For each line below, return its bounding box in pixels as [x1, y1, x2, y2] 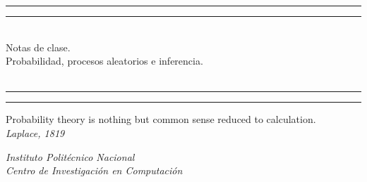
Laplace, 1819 [6, 125, 65, 140]
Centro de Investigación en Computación [6, 163, 183, 178]
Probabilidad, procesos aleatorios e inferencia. [6, 53, 203, 68]
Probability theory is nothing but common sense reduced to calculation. [6, 112, 316, 126]
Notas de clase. [6, 39, 71, 54]
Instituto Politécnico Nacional [6, 149, 135, 164]
